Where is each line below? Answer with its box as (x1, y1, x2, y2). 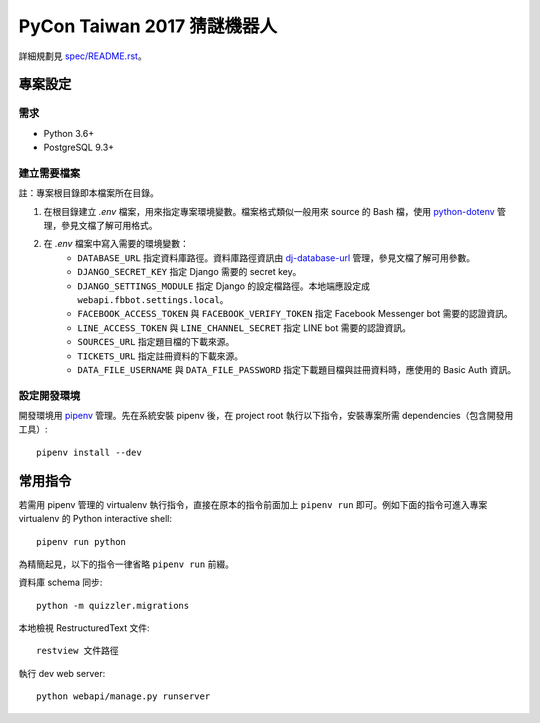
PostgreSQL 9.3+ (43, 141, 115, 154)
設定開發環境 (18, 388, 81, 402)
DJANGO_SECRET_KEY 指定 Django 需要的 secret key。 (77, 266, 302, 278)
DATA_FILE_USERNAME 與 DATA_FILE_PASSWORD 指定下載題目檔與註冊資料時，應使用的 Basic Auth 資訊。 (77, 363, 517, 375)
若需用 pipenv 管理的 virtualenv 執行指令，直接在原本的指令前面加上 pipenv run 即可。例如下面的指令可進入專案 (18, 498, 488, 510)
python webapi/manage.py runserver (36, 691, 211, 702)
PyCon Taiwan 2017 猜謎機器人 (18, 15, 277, 37)
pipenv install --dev (36, 446, 142, 458)
